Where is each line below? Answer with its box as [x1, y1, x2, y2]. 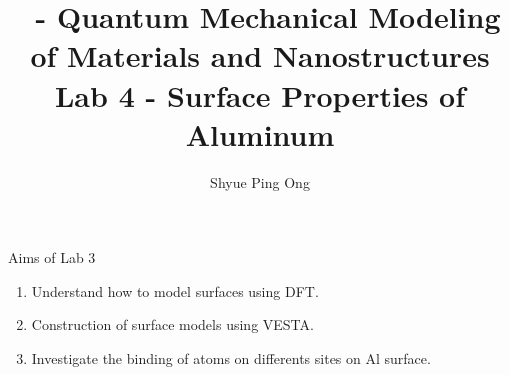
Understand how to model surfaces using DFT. [31, 280, 319, 301]
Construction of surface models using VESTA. [31, 314, 314, 335]
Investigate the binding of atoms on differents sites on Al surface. [31, 348, 431, 369]
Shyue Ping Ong [210, 171, 310, 192]
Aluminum [185, 113, 335, 154]
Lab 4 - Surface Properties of [54, 74, 465, 115]
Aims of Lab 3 [8, 247, 96, 268]
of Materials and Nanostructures [30, 35, 490, 76]
